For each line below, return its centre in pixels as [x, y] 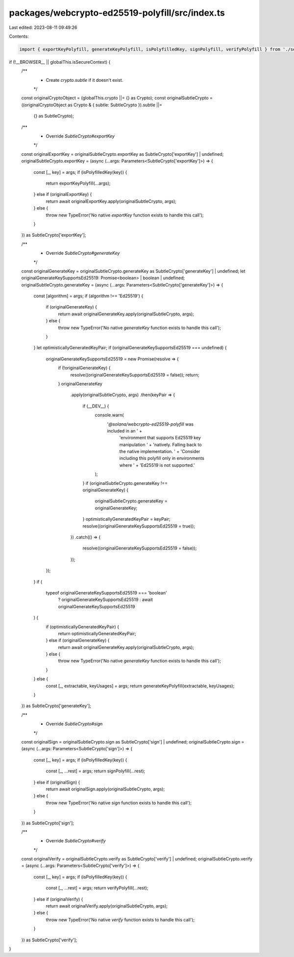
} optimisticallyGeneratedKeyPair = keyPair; [127, 519]
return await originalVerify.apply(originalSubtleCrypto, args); [107, 906]
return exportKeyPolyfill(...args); [78, 183]
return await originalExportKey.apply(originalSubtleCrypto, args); [111, 201]
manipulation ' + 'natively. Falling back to [160, 444]
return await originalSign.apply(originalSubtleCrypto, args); [105, 789]
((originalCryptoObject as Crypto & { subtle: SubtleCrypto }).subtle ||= [92, 105]
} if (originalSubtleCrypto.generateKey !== [125, 483]
